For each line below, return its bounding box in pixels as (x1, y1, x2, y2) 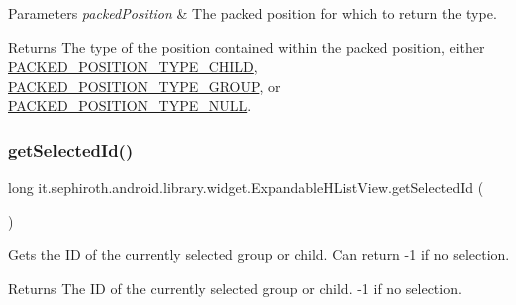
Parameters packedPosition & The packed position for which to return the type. (8, 3, 497, 23)
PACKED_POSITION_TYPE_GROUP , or (8, 75, 281, 96)
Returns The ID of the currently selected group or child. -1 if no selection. (8, 277, 462, 298)
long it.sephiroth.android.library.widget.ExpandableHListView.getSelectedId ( (8, 177, 484, 198)
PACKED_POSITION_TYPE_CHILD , (8, 56, 258, 77)
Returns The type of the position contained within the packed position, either (8, 36, 485, 57)
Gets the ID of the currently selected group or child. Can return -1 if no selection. (8, 244, 510, 265)
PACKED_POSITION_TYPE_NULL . (8, 95, 252, 116)
